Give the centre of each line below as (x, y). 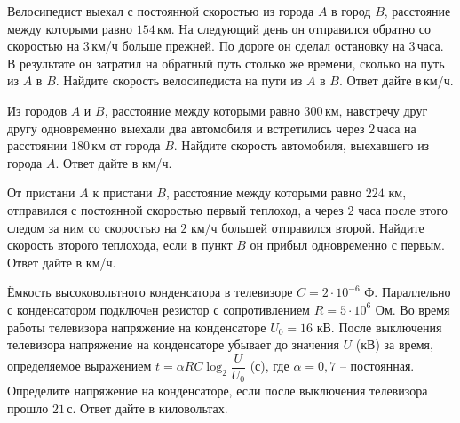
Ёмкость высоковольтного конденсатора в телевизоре (150, 292)
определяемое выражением (79, 366)
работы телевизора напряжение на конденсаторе (137, 327)
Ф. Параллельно (408, 292)
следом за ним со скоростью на (92, 227)
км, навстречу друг (376, 110)
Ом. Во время (412, 309)
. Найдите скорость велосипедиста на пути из (179, 80)
